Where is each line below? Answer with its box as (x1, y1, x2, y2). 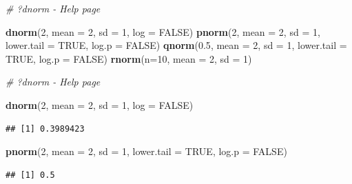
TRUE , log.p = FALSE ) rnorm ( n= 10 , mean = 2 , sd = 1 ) (6, 51, 252, 65)
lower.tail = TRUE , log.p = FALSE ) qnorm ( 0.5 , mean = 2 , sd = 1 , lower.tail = (6, 38, 347, 52)
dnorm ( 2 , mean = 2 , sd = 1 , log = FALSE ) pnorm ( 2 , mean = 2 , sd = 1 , (6, 24, 320, 39)
